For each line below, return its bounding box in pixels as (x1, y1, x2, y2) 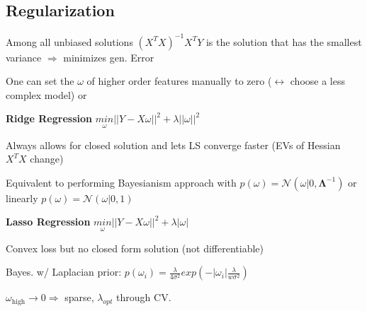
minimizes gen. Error (63, 49, 154, 64)
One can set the (6, 74, 74, 88)
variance (6, 49, 42, 64)
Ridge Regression (6, 111, 92, 126)
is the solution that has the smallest (205, 34, 362, 49)
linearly (6, 190, 38, 205)
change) (30, 151, 64, 166)
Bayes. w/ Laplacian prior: (6, 264, 122, 279)
